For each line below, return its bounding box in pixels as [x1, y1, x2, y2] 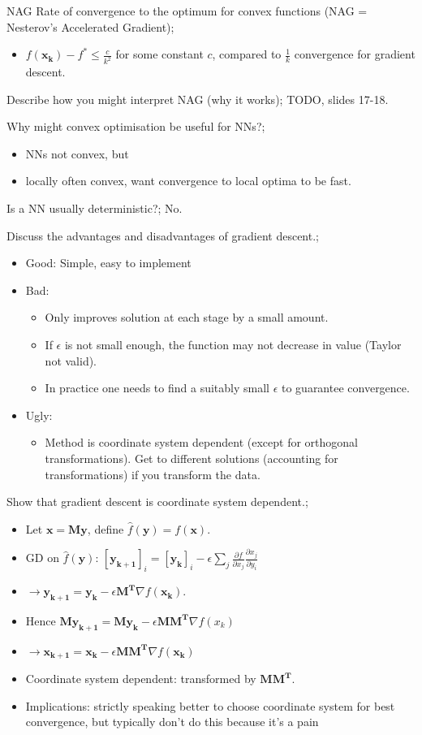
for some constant [115, 45, 204, 63]
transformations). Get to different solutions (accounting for [45, 449, 338, 466]
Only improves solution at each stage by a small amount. [45, 309, 329, 326]
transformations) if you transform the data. [45, 465, 261, 482]
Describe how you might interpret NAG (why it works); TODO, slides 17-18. [6, 90, 389, 107]
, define [87, 520, 124, 537]
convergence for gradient [294, 45, 416, 63]
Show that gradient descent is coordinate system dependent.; [6, 493, 308, 510]
